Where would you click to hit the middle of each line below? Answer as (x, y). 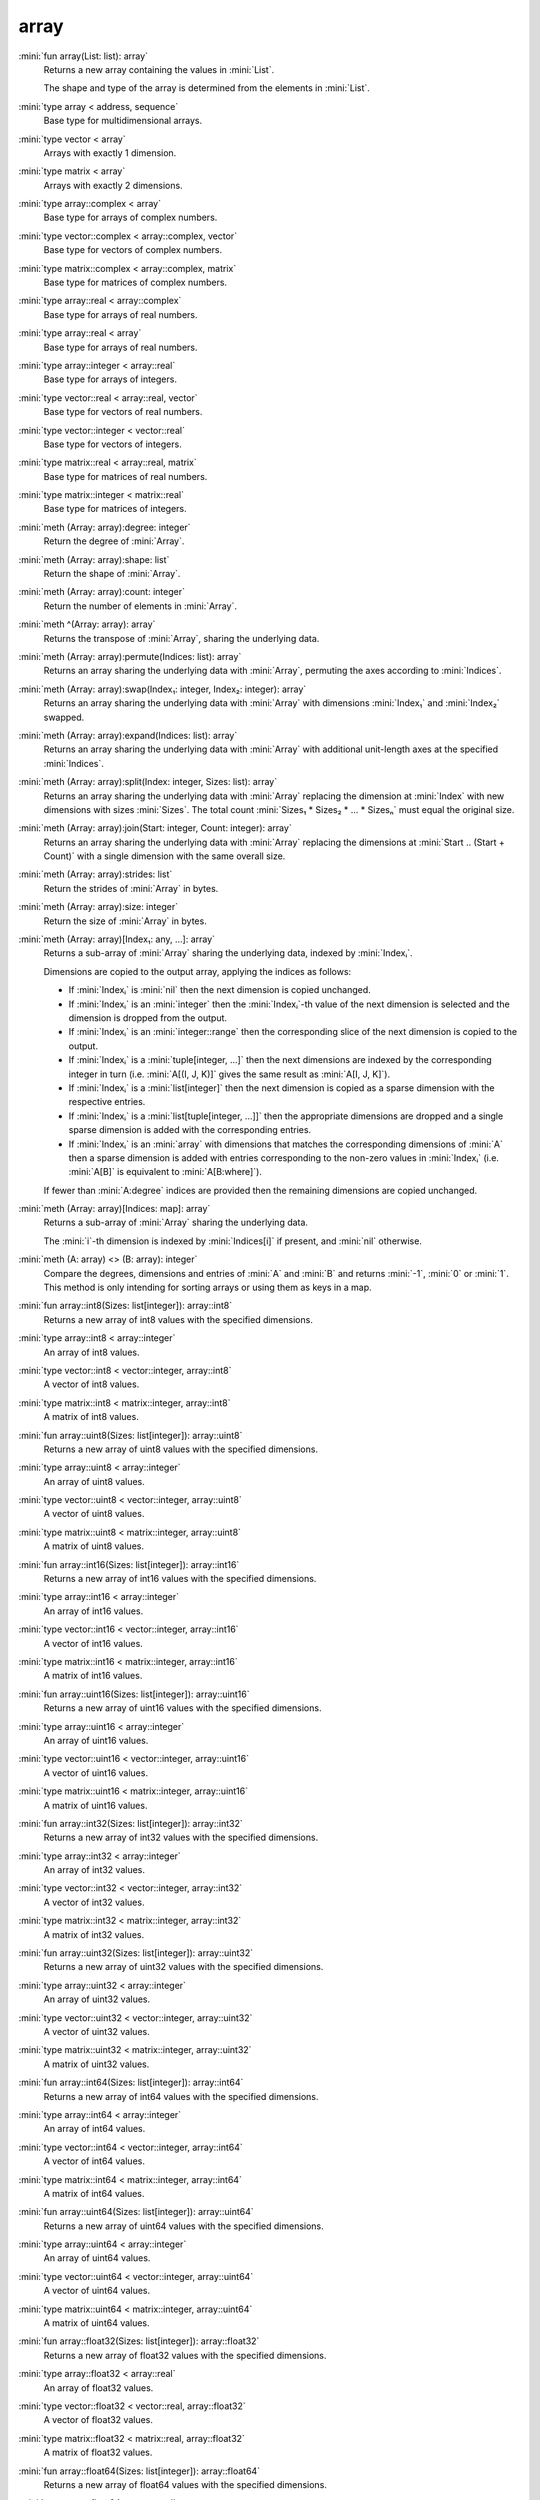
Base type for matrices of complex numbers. (135, 282)
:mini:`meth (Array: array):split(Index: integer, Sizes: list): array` (148, 782)
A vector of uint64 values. (97, 2291)
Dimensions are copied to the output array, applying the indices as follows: (197, 971)
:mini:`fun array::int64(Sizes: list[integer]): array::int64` (131, 2082)
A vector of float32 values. (98, 2420)
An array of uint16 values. (96, 1740)
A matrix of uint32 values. (96, 2064)
